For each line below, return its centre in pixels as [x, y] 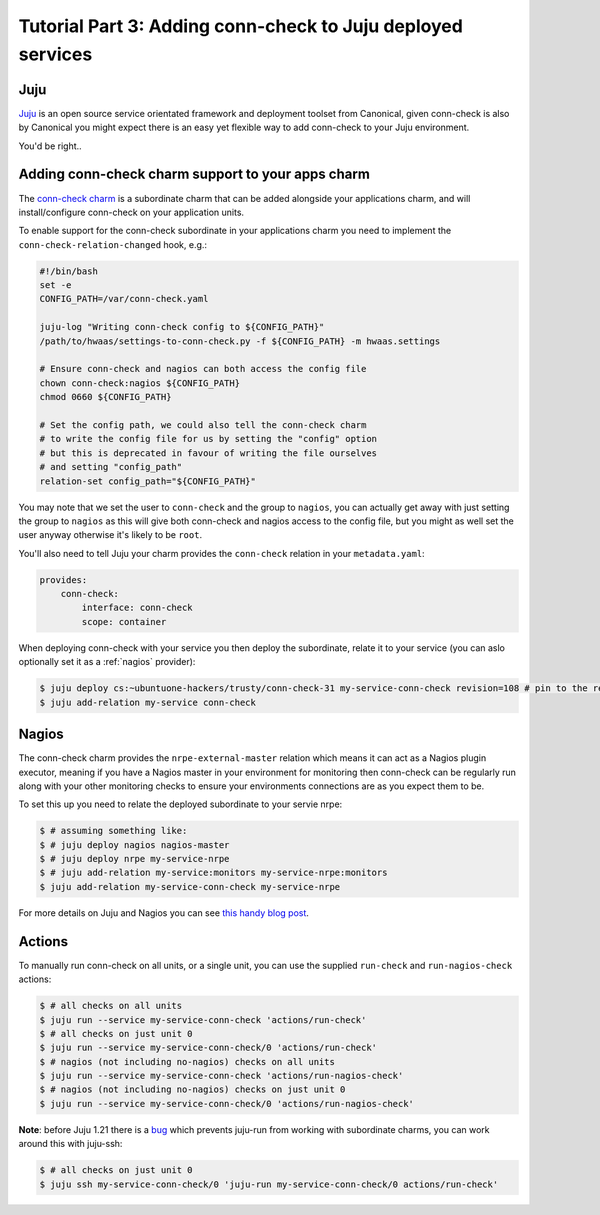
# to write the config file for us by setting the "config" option [208, 439]
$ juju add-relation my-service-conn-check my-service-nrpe [190, 886]
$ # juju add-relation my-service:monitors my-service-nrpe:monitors [213, 873]
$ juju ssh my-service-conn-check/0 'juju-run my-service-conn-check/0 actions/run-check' [269, 1184]
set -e [55, 285]
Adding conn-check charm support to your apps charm [194, 174]
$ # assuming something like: [113, 831]
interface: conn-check [137, 608]
